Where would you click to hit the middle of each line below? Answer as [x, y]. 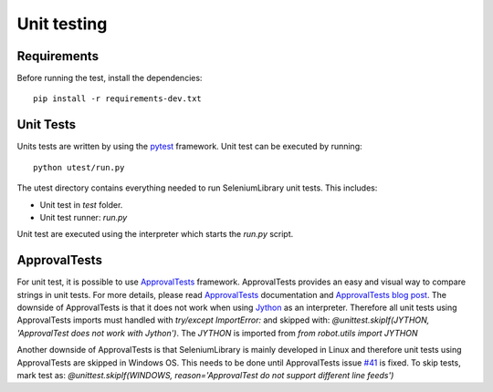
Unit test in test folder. [81, 204]
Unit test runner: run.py [84, 217]
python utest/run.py [79, 167]
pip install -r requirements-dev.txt [118, 99]
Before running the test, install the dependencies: [110, 78]
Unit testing [62, 24]
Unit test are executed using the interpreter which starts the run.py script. [155, 234]
